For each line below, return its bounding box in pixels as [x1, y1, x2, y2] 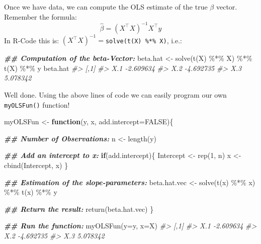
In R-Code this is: [4, 35, 59, 45]
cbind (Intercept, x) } [4, 160, 68, 170]
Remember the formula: [4, 11, 77, 22]
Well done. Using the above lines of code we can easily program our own [4, 89, 227, 100]
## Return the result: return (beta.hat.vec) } [4, 203, 154, 214]
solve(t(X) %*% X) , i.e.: [105, 35, 182, 45]
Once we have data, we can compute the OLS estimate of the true [4, 2, 208, 12]
